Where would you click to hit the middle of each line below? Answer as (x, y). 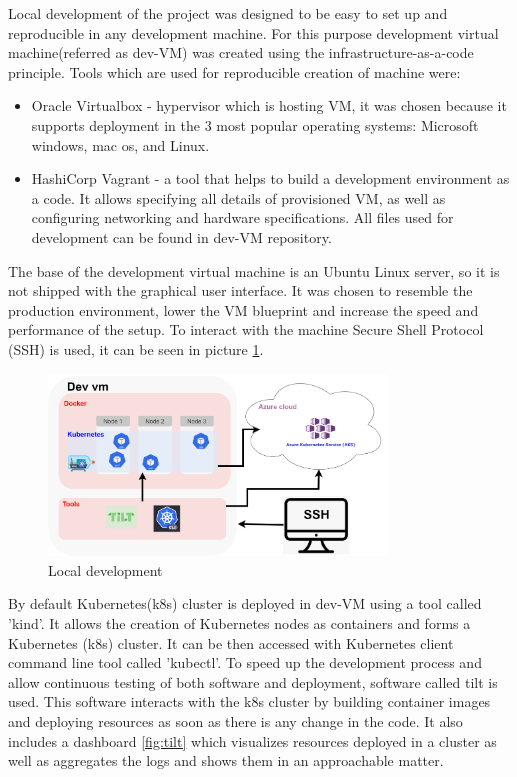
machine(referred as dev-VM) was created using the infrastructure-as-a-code (241, 52)
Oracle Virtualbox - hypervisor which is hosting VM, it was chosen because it (269, 105)
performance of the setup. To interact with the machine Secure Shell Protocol (246, 329)
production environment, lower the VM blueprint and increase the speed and (243, 309)
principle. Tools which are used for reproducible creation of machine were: (234, 71)
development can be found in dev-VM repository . (181, 236)
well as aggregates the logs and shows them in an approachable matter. (226, 760)
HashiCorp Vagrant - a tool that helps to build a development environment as (270, 178)
